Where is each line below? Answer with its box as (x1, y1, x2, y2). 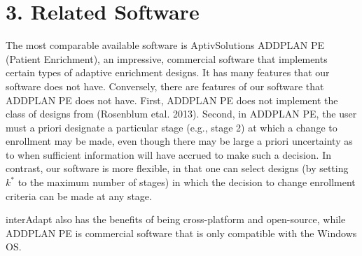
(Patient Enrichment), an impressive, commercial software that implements (6, 51, 328, 66)
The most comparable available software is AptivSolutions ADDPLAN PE (6, 38, 324, 52)
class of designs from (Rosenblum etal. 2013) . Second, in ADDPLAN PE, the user (6, 106, 357, 121)
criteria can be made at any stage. (6, 188, 152, 203)
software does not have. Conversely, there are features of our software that (6, 78, 324, 93)
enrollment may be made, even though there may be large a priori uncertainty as (6, 134, 353, 148)
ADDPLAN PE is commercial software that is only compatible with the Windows (6, 225, 357, 240)
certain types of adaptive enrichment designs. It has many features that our (6, 65, 330, 80)
